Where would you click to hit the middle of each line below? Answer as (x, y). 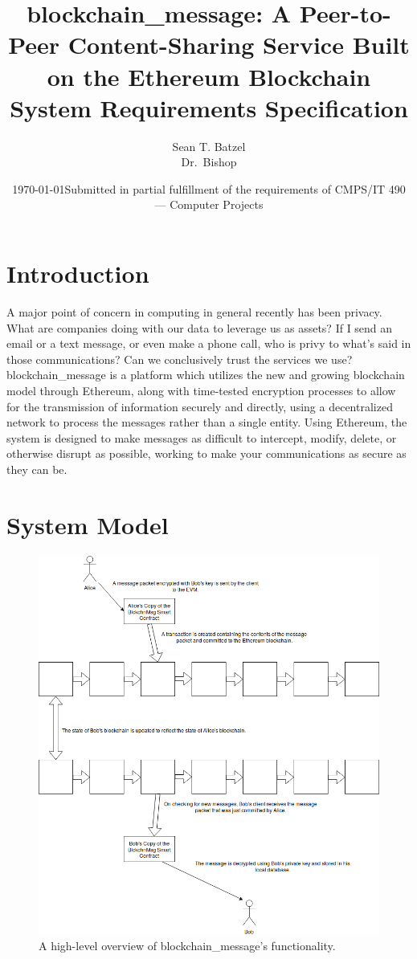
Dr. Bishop (209, 162)
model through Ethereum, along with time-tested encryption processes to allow (201, 390)
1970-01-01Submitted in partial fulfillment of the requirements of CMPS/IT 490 (209, 188)
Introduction (78, 273)
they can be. (37, 469)
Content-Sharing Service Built (239, 45)
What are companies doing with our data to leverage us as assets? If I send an (200, 327)
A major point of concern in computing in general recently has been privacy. (194, 312)
